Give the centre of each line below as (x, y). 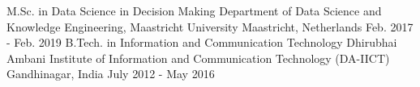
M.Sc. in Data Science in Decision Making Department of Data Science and (194, 10)
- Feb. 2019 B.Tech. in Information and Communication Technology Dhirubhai (202, 42)
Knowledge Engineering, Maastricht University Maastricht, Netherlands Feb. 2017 (210, 26)
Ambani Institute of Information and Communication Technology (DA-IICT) (198, 58)
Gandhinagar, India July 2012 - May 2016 (111, 74)
